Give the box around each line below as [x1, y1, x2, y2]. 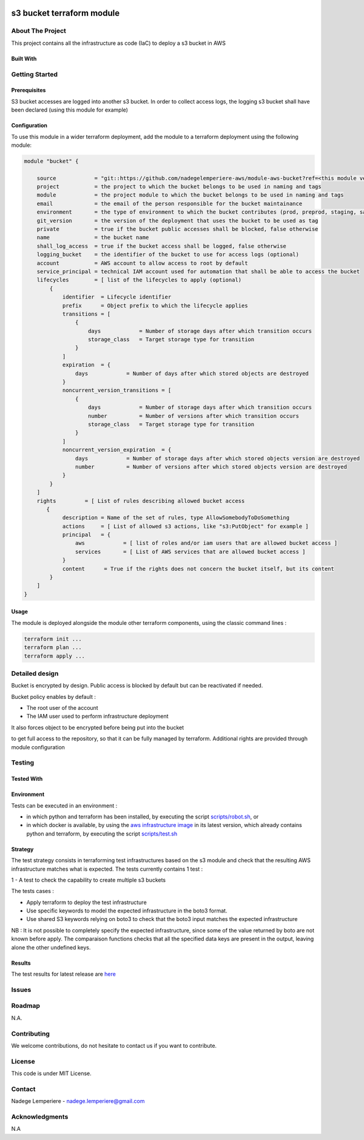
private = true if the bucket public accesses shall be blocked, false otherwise [36, 226, 318, 232]
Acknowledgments [11, 1112, 69, 1121]
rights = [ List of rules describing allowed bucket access [36, 497, 245, 504]
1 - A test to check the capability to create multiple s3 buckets [11, 876, 166, 883]
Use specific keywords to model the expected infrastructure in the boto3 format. [26, 907, 227, 914]
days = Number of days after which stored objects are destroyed [75, 370, 309, 377]
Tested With [11, 775, 43, 783]
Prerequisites [11, 87, 46, 94]
